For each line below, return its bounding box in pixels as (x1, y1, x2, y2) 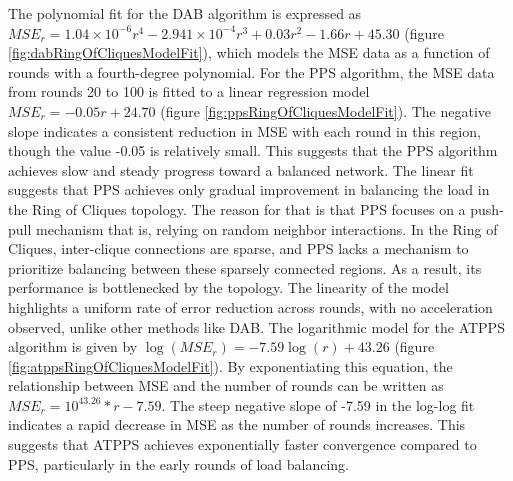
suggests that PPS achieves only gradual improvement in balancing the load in (8, 179, 490, 200)
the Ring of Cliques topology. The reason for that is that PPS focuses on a (8, 198, 466, 219)
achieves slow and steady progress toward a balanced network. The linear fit (8, 159, 474, 180)
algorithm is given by (8, 336, 138, 357)
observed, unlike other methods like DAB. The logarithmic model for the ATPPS (8, 316, 505, 337)
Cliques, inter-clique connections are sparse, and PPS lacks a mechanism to (8, 238, 469, 259)
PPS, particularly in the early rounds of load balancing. (8, 453, 349, 474)
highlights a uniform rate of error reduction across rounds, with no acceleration (8, 296, 493, 317)
